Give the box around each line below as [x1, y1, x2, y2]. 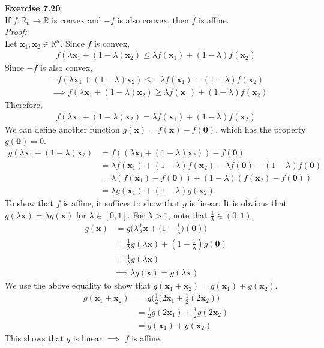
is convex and [52, 13, 101, 26]
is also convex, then [117, 13, 189, 26]
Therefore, [5, 98, 43, 111]
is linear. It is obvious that [189, 197, 287, 209]
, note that [168, 208, 208, 221]
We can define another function [5, 122, 120, 135]
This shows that [5, 331, 64, 344]
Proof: [5, 25, 27, 38]
